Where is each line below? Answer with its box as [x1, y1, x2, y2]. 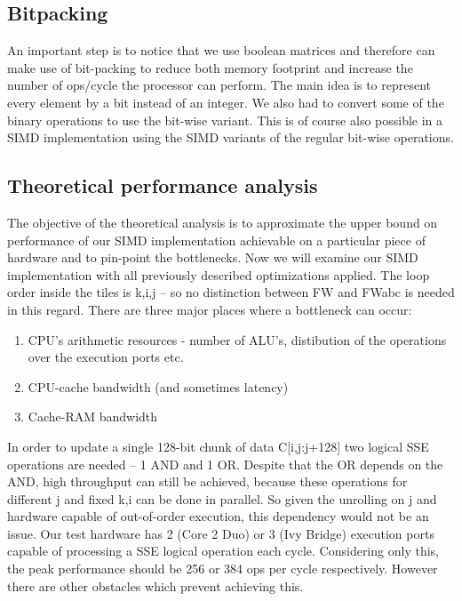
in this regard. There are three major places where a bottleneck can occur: [7, 300, 412, 318]
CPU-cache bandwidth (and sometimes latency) [28, 377, 289, 396]
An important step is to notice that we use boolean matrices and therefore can [7, 41, 435, 60]
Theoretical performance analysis [7, 172, 318, 199]
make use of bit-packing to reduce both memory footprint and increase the [7, 58, 413, 76]
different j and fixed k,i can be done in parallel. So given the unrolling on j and [7, 489, 437, 508]
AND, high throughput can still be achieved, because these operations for [7, 472, 408, 491]
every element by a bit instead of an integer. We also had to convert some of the [7, 92, 444, 111]
